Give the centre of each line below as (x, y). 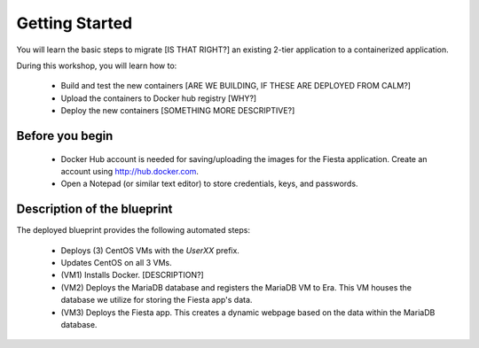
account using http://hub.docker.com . (130, 171)
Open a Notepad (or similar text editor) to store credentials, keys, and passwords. (209, 184)
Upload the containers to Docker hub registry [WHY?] (159, 98)
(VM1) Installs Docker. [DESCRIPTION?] (132, 275)
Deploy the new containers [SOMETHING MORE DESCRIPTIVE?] (178, 111)
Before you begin (65, 136)
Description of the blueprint (94, 209)
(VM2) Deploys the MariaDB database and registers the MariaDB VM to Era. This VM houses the (236, 287)
